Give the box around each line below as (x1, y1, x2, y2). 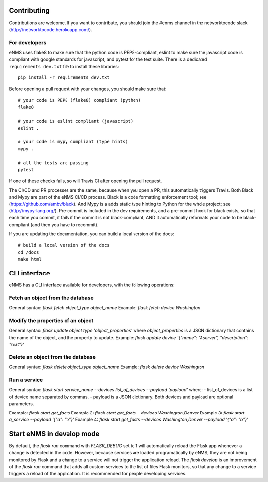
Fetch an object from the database (9, 294, 94, 301)
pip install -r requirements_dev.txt (18, 75, 110, 80)
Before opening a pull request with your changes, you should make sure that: (9, 86, 167, 92)
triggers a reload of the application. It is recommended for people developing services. (9, 471, 187, 477)
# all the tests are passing (18, 160, 89, 166)
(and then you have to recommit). (30, 221, 99, 228)
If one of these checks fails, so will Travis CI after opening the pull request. (9, 178, 162, 184)
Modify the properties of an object (9, 317, 94, 324)
